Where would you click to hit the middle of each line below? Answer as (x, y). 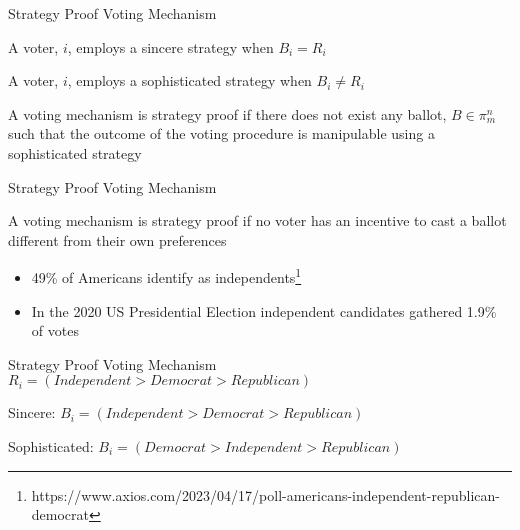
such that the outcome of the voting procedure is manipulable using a (221, 133)
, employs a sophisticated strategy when (189, 80)
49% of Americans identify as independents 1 (166, 275)
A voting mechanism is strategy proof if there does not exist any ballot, (227, 113)
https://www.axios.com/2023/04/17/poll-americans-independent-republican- (265, 494)
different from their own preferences (117, 239)
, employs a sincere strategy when (170, 46)
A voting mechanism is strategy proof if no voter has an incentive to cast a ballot (257, 220)
